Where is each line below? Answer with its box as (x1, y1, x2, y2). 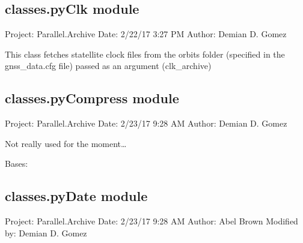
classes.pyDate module (5, 187, 148, 205)
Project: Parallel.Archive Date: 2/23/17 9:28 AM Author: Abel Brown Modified (5, 215, 298, 227)
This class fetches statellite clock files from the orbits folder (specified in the (5, 47, 285, 60)
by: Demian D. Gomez (5, 226, 87, 239)
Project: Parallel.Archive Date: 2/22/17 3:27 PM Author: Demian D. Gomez (5, 28, 287, 40)
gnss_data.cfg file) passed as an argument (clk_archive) (5, 59, 212, 72)
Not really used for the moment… (5, 137, 127, 149)
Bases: (5, 157, 28, 170)
